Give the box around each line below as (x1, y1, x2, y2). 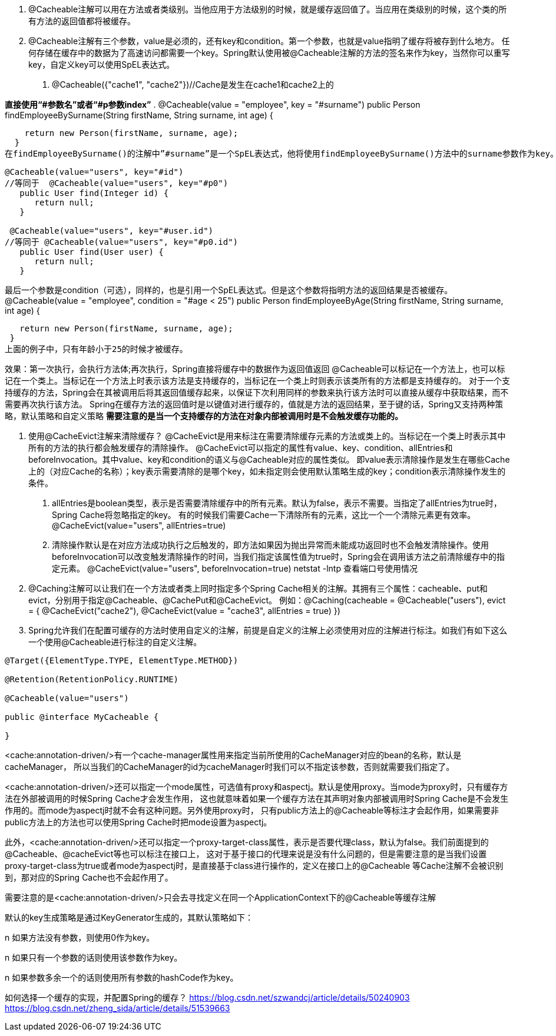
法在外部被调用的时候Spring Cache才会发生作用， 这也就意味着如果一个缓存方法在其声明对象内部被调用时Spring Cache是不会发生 (5, 793, 509, 803)
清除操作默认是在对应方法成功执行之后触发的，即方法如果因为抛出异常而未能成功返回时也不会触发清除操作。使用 (52, 540, 489, 550)
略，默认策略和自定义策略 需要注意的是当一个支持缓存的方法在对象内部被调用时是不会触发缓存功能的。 (5, 411, 403, 421)
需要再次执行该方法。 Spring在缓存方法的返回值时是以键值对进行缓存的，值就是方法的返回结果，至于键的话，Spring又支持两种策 (5, 399, 504, 409)
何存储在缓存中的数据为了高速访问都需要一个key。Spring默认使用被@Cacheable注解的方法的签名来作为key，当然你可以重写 (28, 48, 510, 58)
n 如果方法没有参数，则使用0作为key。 (5, 932, 155, 942)
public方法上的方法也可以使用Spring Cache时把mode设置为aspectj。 (5, 817, 272, 827)
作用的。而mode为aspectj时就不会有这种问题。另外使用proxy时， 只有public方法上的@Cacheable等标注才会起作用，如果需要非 (5, 805, 499, 815)
